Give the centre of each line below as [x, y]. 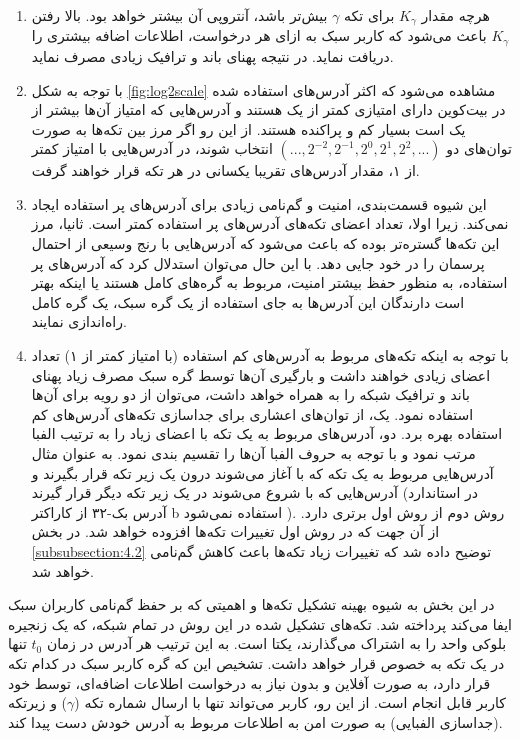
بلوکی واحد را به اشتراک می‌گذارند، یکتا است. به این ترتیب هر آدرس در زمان [276, 643]
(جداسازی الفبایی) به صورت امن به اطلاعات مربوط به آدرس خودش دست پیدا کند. [255, 721]
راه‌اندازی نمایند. [79, 321]
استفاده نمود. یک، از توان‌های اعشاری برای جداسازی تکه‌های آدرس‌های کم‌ [252, 413]
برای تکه [369, 15]
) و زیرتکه [38, 702]
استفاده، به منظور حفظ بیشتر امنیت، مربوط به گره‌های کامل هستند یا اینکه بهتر [269, 282]
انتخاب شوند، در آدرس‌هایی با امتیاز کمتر [152, 148]
